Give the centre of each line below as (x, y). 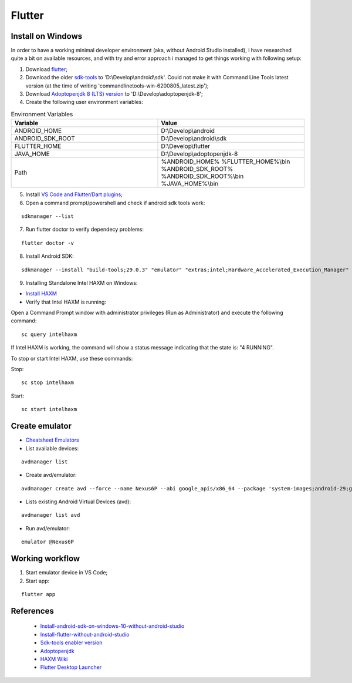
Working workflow (45, 559)
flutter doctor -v (48, 243)
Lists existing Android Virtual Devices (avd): (78, 502)
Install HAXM (41, 294)
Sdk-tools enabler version (71, 642)
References (32, 611)
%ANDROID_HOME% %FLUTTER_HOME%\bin (226, 162)
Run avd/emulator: (48, 528)
